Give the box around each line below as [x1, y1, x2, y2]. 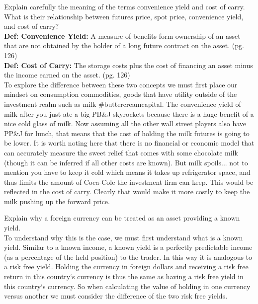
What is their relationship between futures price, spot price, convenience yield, [4, 11, 244, 21]
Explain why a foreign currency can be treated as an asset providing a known [4, 213, 240, 223]
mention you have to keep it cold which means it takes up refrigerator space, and [4, 167, 251, 177]
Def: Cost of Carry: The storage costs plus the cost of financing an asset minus [4, 60, 253, 70]
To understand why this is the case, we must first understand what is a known [4, 232, 243, 242]
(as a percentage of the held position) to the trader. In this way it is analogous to [4, 251, 253, 262]
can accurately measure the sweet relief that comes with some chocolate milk [4, 147, 238, 157]
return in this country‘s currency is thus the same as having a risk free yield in [4, 271, 244, 282]
